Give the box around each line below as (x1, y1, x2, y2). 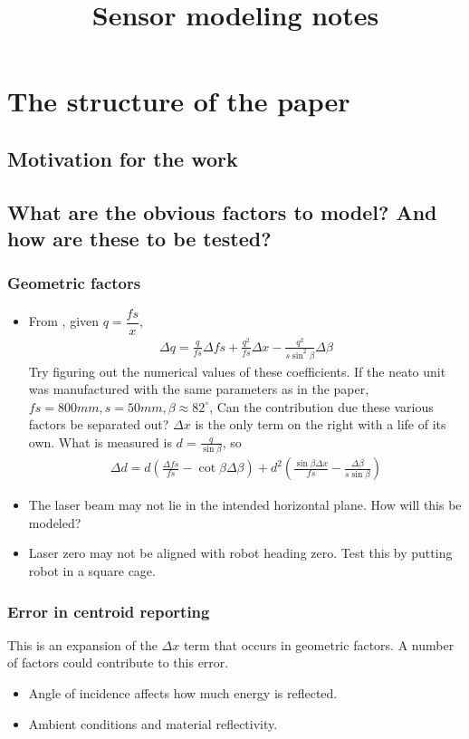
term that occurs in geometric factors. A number (183, 635, 455, 654)
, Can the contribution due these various (209, 397, 434, 416)
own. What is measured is (28, 432, 172, 451)
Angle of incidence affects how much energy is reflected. (28, 684, 338, 703)
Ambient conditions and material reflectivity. (28, 714, 278, 733)
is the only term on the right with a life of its (195, 415, 446, 434)
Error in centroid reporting (7, 600, 210, 622)
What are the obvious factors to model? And (7, 197, 437, 226)
